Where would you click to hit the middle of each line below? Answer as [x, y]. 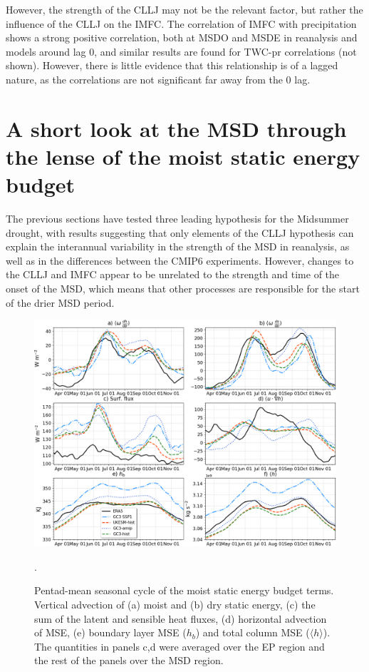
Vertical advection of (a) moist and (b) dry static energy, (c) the [175, 604]
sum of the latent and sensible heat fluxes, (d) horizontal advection [181, 618]
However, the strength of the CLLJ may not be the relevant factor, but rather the [184, 9]
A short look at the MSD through [176, 128]
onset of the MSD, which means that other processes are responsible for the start [183, 289]
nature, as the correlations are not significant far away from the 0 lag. [158, 79]
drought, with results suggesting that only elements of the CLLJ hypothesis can [180, 232]
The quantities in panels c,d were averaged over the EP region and [180, 646]
